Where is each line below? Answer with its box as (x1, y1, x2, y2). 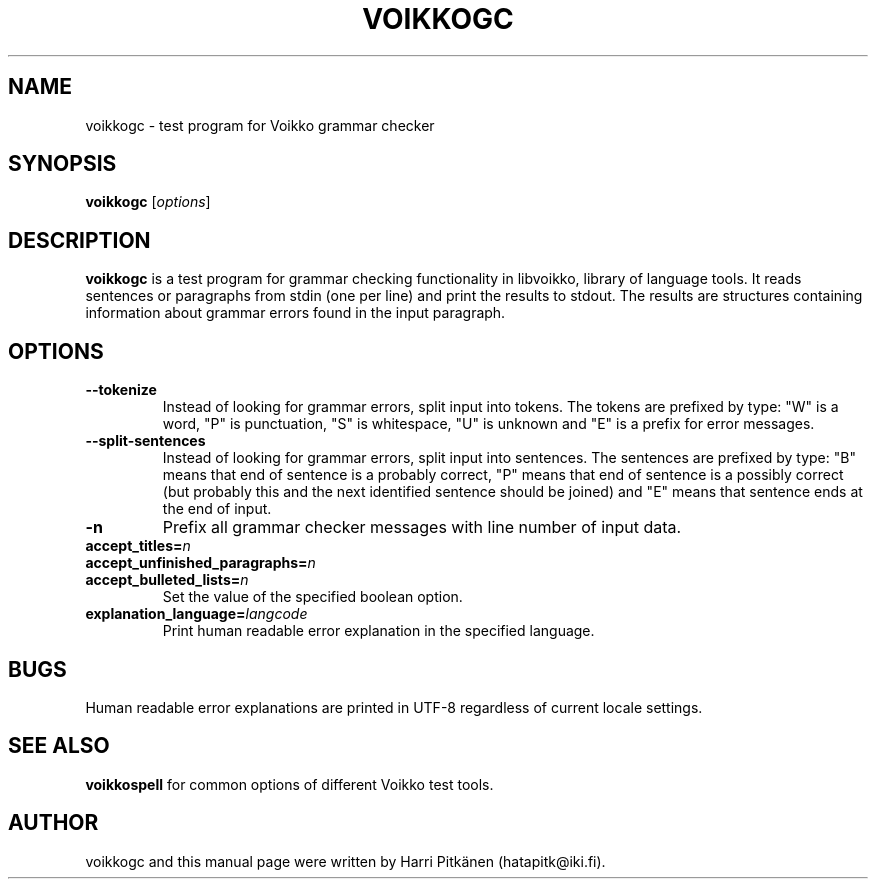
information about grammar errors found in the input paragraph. (85, 304, 506, 322)
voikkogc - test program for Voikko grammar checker (85, 116, 435, 134)
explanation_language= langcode (85, 605, 308, 623)
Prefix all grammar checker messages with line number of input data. (162, 517, 682, 538)
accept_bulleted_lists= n (85, 571, 249, 589)
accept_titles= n (85, 537, 191, 555)
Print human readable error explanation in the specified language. (162, 622, 595, 640)
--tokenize (85, 381, 157, 399)
